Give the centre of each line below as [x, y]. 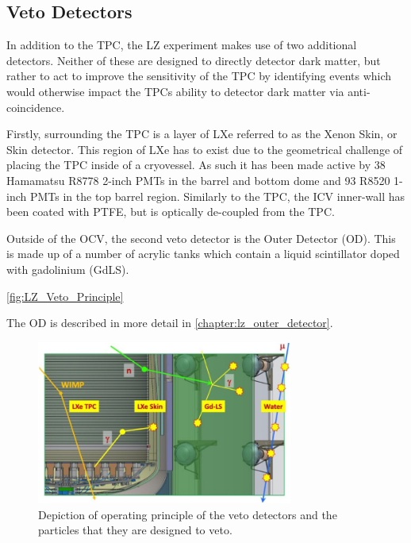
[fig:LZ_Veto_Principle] [65, 296]
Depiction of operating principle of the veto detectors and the [188, 514]
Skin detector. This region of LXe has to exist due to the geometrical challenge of [205, 149]
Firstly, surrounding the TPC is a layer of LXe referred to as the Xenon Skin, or [202, 134]
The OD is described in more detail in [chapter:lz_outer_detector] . [170, 323]
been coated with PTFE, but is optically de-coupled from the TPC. [171, 212]
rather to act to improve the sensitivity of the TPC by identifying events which [199, 76]
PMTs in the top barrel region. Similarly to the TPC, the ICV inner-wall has [217, 196]
